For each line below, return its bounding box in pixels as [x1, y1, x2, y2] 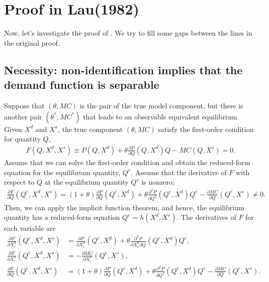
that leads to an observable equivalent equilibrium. [83, 111, 239, 121]
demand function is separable [4, 77, 159, 92]
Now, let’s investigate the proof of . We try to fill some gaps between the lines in [4, 28, 252, 38]
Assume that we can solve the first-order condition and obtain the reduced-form [4, 157, 250, 168]
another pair [4, 111, 42, 121]
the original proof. [4, 37, 60, 48]
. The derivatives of [176, 212, 236, 222]
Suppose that [4, 100, 45, 110]
